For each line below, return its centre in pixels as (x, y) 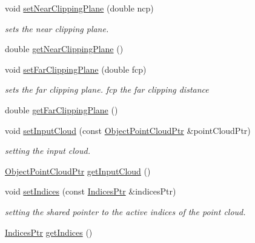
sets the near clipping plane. (57, 28)
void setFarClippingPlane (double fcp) (76, 69)
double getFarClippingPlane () (61, 109)
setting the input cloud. (48, 151)
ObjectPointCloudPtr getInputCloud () (78, 171)
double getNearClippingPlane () (64, 49)
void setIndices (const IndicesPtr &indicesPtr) (91, 191)
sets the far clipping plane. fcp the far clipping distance (107, 89)
